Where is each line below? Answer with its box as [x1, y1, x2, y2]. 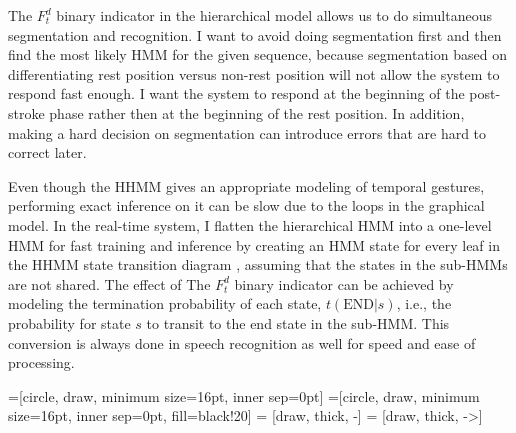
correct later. [8, 142, 87, 163]
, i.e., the [396, 293, 452, 314]
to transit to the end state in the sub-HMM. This [146, 312, 450, 333]
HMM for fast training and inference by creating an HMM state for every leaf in [8, 234, 500, 255]
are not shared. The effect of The [8, 273, 211, 294]
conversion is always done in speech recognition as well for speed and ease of [8, 332, 476, 353]
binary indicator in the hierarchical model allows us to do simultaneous [56, 5, 492, 25]
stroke [8, 102, 45, 123]
